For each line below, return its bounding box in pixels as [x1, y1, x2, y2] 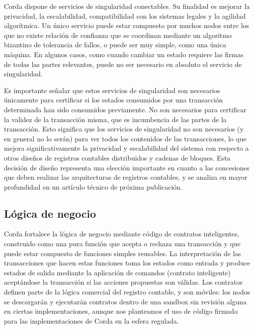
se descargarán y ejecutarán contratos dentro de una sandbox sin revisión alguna [4, 296, 247, 306]
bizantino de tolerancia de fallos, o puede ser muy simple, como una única [4, 39, 226, 50]
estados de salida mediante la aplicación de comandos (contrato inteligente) [4, 267, 231, 277]
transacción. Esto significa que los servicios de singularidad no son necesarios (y [4, 124, 244, 134]
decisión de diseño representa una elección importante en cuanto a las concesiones [4, 162, 250, 172]
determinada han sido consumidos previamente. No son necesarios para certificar [4, 104, 247, 114]
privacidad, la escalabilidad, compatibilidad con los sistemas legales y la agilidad [4, 10, 246, 21]
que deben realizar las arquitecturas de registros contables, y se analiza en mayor [4, 172, 248, 182]
